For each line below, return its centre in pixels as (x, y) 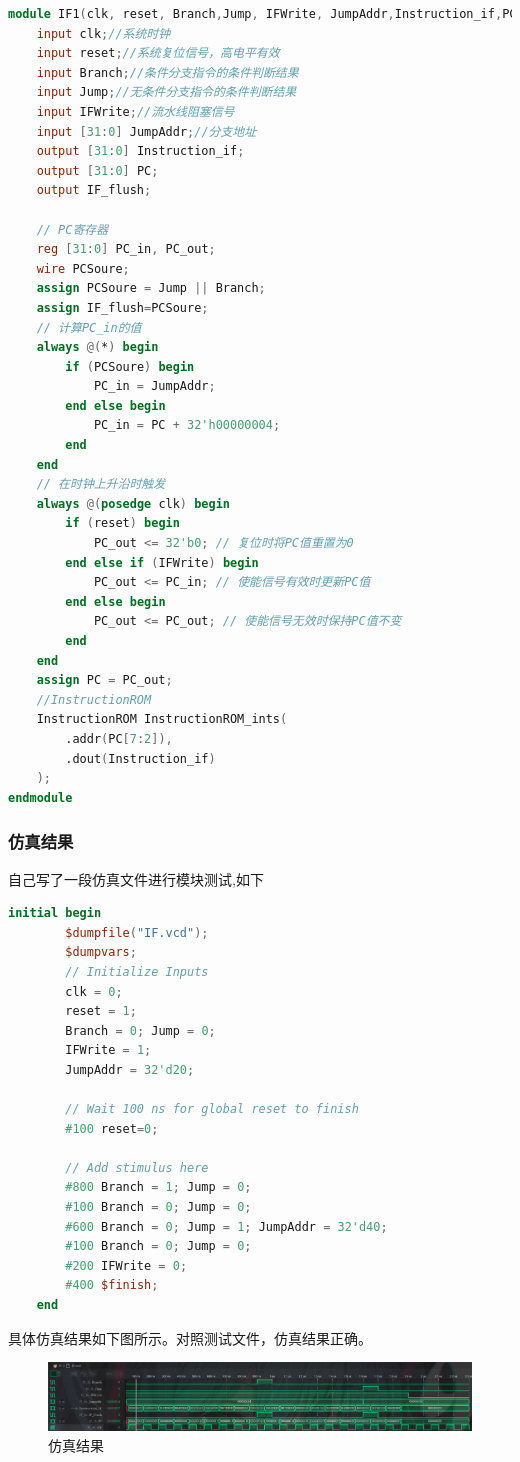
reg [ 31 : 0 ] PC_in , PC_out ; (126, 249)
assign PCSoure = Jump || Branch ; (151, 288)
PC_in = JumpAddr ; (154, 386)
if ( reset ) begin (122, 523)
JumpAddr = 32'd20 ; (130, 1069)
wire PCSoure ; (83, 268)
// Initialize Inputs (137, 971)
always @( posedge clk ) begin (133, 503)
